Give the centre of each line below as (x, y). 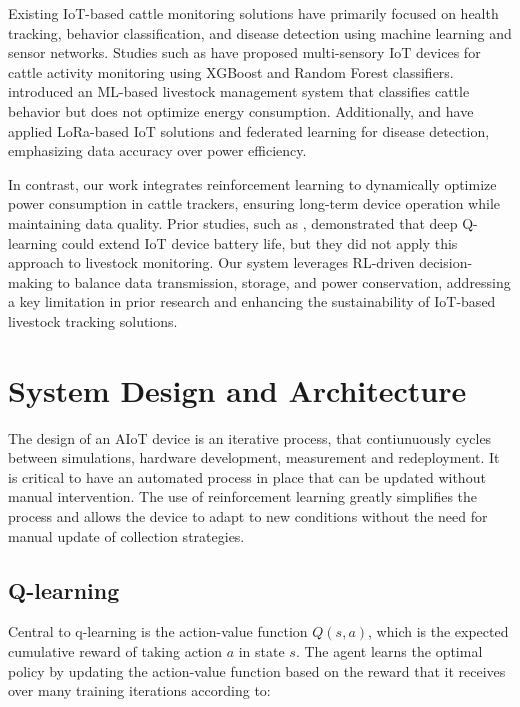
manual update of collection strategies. (126, 535)
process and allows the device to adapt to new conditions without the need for (248, 516)
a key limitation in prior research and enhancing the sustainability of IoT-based (252, 301)
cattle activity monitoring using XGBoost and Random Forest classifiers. (231, 71)
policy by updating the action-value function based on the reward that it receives (257, 670)
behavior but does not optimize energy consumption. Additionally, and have (241, 110)
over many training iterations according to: (139, 690)
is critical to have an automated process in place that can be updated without (247, 476)
